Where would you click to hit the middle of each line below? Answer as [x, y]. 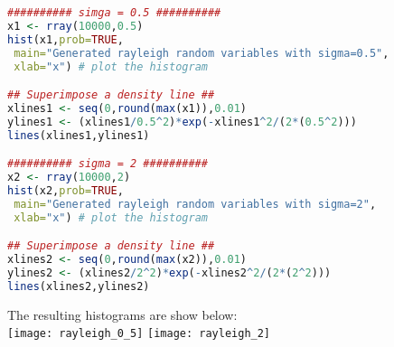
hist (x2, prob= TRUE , [66, 190]
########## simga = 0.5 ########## [114, 13]
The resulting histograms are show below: [122, 314]
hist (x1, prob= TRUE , [66, 39]
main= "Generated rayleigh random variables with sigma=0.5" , [202, 53]
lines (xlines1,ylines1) [79, 135]
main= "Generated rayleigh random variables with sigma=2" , [195, 204]
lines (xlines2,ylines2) [79, 286]
